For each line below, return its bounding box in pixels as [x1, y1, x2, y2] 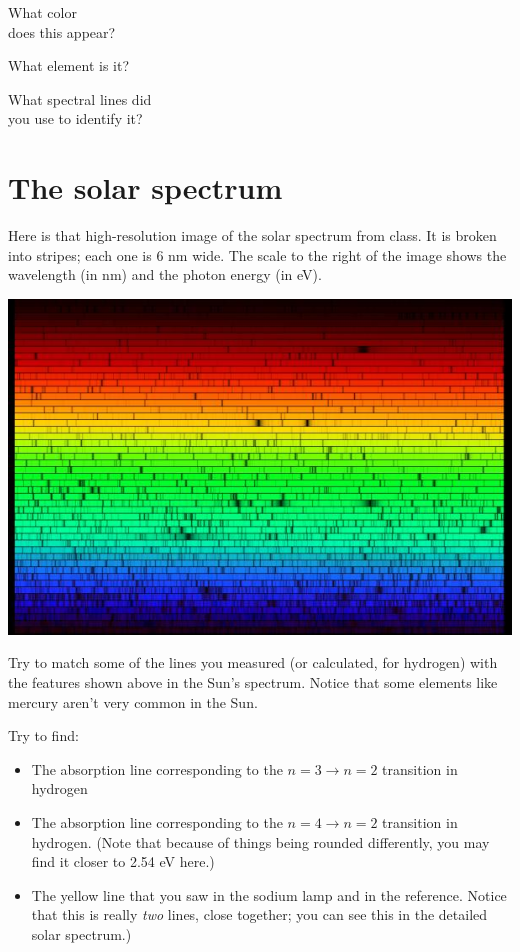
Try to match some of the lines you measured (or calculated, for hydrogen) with [8, 652, 498, 673]
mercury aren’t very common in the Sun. [8, 691, 258, 712]
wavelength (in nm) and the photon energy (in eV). [8, 264, 322, 285]
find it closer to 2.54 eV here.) [31, 851, 215, 872]
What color [8, 2, 77, 22]
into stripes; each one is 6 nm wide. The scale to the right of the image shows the [8, 244, 507, 265]
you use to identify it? [8, 108, 143, 129]
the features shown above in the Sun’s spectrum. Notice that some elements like [8, 672, 498, 693]
